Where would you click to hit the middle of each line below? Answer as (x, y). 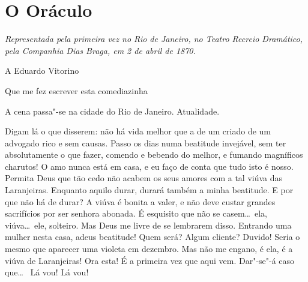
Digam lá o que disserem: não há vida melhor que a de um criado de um (138, 131)
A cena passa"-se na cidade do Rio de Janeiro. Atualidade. (112, 111)
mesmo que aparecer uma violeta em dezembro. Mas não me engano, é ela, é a (149, 249)
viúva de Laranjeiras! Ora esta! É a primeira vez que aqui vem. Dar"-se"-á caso (150, 260)
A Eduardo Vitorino (42, 70)
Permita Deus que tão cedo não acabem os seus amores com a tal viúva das (144, 178)
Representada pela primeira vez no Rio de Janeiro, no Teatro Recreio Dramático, (154, 39)
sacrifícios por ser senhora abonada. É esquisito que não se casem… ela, (136, 213)
